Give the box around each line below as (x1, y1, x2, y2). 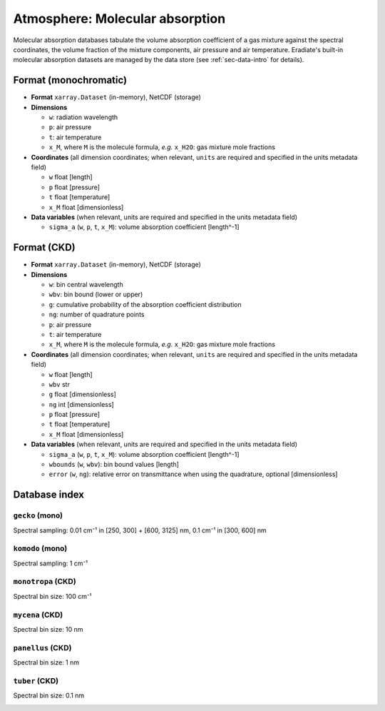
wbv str (48, 380, 71, 388)
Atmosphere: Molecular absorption (13, 11, 226, 26)
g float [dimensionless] (48, 390, 117, 399)
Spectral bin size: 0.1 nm (13, 691, 85, 700)
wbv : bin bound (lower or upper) (48, 290, 143, 299)
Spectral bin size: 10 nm (13, 625, 83, 633)
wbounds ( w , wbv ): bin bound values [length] (48, 460, 180, 469)
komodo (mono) (13, 543, 68, 553)
